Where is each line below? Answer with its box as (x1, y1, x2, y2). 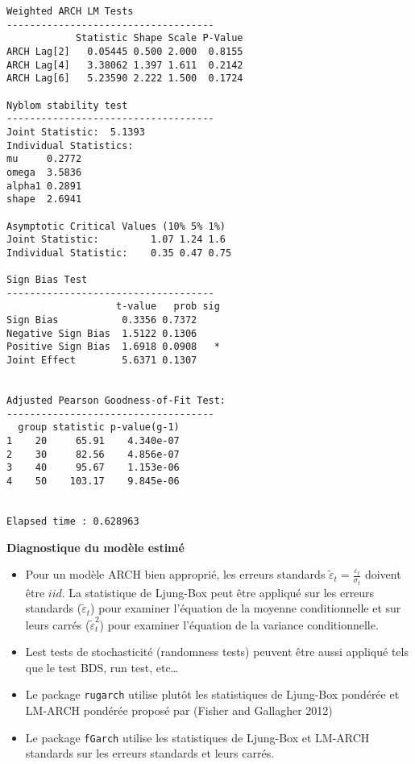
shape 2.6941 (6, 193, 82, 206)
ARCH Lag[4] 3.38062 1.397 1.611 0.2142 (6, 59, 243, 71)
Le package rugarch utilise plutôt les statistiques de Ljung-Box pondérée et (25, 686, 400, 703)
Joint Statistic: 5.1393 (6, 126, 145, 138)
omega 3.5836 (6, 166, 82, 178)
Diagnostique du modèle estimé (6, 538, 185, 555)
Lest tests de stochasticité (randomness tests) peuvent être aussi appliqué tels (25, 643, 409, 660)
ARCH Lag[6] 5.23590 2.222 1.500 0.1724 (6, 73, 243, 85)
